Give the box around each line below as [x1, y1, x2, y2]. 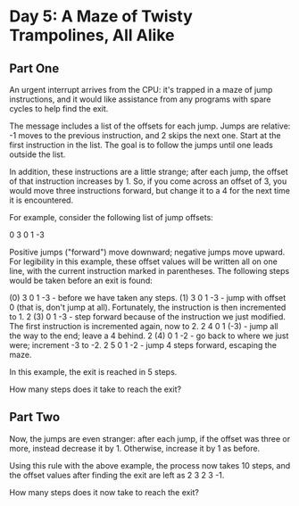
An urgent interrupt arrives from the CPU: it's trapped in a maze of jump [9, 85, 273, 95]
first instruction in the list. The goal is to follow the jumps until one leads [9, 140, 274, 150]
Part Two [9, 410, 61, 425]
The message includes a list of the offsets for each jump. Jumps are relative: [9, 120, 291, 131]
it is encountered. [9, 195, 74, 205]
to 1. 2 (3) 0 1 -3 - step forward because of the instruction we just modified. [9, 311, 286, 322]
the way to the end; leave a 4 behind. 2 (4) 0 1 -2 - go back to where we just [9, 330, 289, 341]
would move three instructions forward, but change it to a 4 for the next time [9, 186, 290, 195]
